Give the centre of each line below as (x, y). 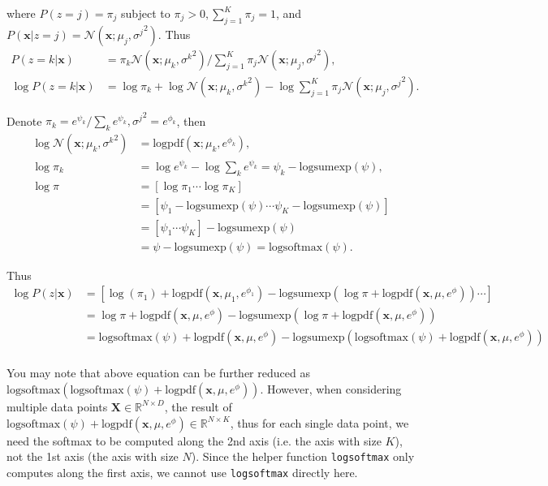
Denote (24, 120)
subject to (146, 13)
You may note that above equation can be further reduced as (158, 373)
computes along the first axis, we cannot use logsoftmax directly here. (182, 472)
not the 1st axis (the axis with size (93, 456)
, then (191, 120)
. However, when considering (331, 388)
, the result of (198, 406)
